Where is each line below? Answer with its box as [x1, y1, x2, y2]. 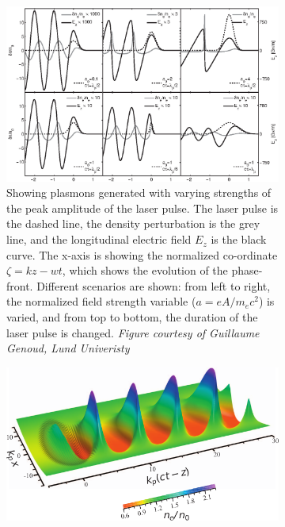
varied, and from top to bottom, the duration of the [6, 309, 258, 325]
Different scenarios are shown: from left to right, [36, 277, 271, 294]
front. [6, 277, 33, 294]
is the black [211, 231, 267, 248]
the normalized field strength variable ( [6, 293, 196, 310]
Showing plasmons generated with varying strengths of [6, 184, 272, 201]
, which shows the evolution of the [62, 262, 228, 279]
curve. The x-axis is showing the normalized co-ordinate [6, 246, 278, 263]
